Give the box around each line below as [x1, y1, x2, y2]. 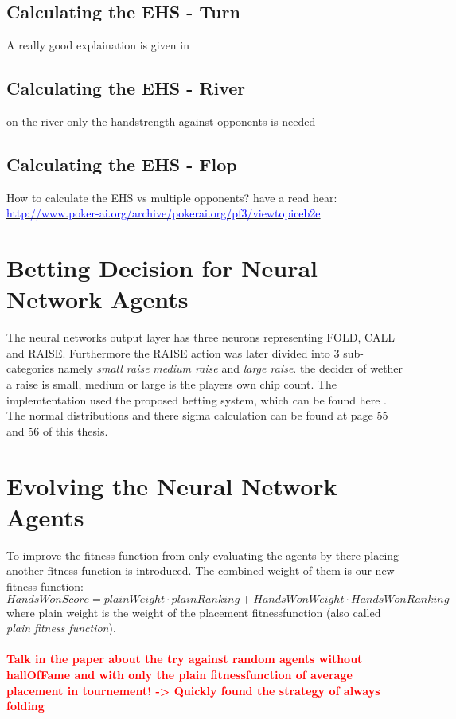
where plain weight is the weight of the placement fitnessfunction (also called [6, 604, 381, 620]
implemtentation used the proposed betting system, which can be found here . [6, 391, 387, 408]
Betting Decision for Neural [6, 252, 318, 284]
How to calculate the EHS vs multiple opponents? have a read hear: [6, 189, 337, 205]
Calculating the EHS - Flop [6, 151, 237, 176]
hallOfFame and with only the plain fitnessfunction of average [6, 666, 353, 682]
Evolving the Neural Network [6, 469, 337, 502]
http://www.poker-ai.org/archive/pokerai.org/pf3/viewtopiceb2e [6, 205, 321, 221]
